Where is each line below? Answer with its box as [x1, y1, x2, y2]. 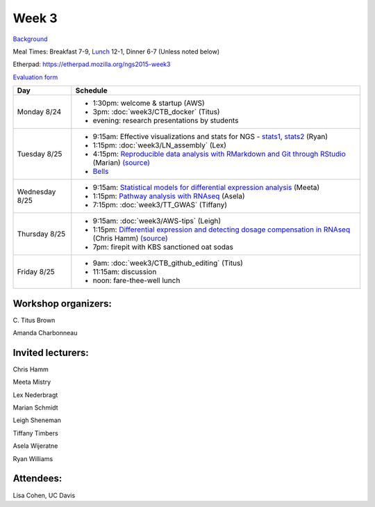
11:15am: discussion [92, 267, 157, 277]
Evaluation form [12, 73, 58, 81]
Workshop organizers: [12, 298, 112, 309]
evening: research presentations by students [92, 115, 239, 125]
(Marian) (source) [92, 158, 151, 168]
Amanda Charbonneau [12, 329, 78, 337]
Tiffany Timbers [12, 428, 58, 437]
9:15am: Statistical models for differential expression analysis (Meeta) [92, 183, 320, 193]
